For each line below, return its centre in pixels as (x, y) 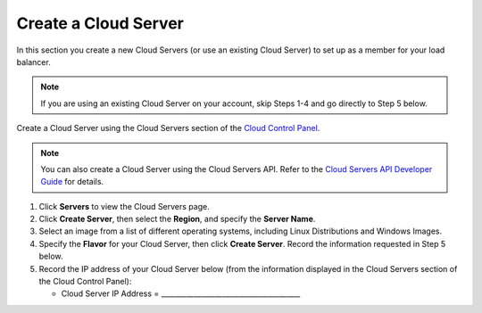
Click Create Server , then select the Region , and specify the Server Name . (177, 219)
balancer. (33, 62)
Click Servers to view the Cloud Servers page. (124, 206)
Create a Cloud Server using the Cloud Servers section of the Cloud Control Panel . (168, 128)
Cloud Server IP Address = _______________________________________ (181, 293)
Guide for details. (72, 182)
